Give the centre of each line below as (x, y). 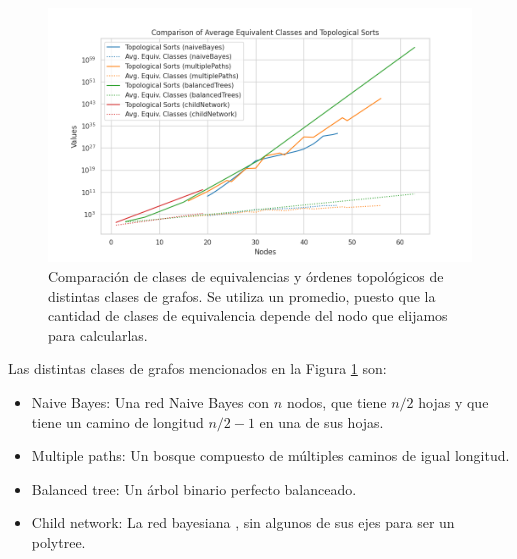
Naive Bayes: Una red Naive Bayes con (150, 401)
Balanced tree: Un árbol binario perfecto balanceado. (194, 488)
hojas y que (453, 401)
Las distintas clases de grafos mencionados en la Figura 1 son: (197, 368)
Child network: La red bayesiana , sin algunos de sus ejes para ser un (243, 522)
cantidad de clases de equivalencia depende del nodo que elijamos (248, 315)
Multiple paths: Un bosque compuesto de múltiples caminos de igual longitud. (270, 455)
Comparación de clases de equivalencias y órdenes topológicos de (246, 275)
